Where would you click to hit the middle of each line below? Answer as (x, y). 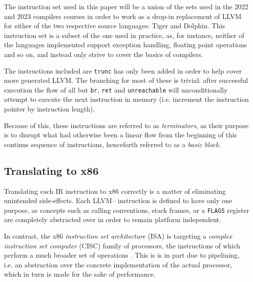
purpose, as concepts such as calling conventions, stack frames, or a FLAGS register (127, 210)
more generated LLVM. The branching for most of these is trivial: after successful (126, 80)
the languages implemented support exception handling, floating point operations (126, 45)
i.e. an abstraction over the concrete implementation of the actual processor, (118, 264)
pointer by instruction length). (50, 109)
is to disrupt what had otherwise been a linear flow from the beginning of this (120, 135)
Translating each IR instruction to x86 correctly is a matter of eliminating (115, 191)
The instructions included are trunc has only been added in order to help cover (123, 70)
